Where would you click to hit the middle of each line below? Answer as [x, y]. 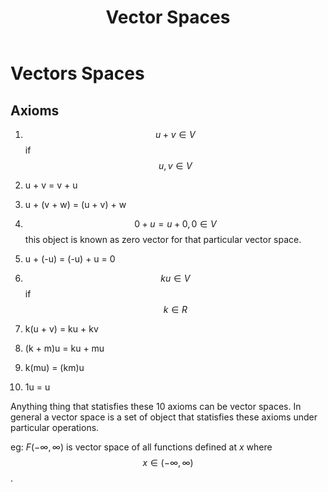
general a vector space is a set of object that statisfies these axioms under [164, 417]
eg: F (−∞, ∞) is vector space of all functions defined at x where [141, 447]
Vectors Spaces [77, 73]
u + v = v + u [51, 185]
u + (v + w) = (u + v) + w [75, 204]
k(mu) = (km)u [54, 367]
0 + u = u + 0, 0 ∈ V [175, 224]
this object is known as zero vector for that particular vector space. [163, 239]
